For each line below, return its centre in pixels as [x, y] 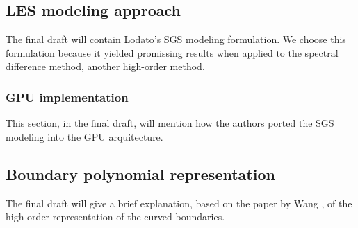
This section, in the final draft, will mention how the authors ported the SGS [170, 123]
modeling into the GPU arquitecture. [84, 136]
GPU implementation [67, 97]
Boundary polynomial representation [140, 174]
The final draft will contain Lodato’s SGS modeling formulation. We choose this [176, 39]
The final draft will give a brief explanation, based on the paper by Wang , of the [179, 203]
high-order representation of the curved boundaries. [115, 217]
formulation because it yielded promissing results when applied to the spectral [172, 52]
